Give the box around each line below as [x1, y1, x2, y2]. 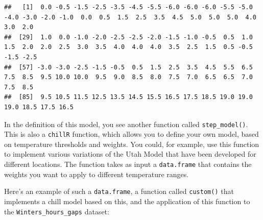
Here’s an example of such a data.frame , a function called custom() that [4, 186, 234, 197]
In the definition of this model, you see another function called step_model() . [4, 118, 248, 129]
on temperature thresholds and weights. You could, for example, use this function [4, 138, 259, 149]
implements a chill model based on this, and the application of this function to [4, 195, 250, 206]
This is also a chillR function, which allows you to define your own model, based [4, 129, 259, 139]
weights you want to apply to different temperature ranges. [4, 168, 189, 179]
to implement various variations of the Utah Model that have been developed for [4, 149, 256, 159]
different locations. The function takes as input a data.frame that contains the [4, 159, 252, 169]
